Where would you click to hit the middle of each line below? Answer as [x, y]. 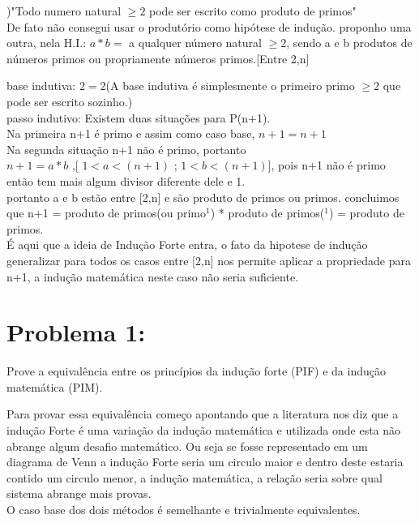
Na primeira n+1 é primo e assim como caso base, [131, 133]
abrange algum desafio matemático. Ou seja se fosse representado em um [187, 446]
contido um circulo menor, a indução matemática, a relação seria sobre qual [195, 477]
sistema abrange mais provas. [79, 493]
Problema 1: [76, 332]
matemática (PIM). [55, 386]
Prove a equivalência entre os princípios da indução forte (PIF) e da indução [196, 371]
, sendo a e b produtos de [349, 43]
